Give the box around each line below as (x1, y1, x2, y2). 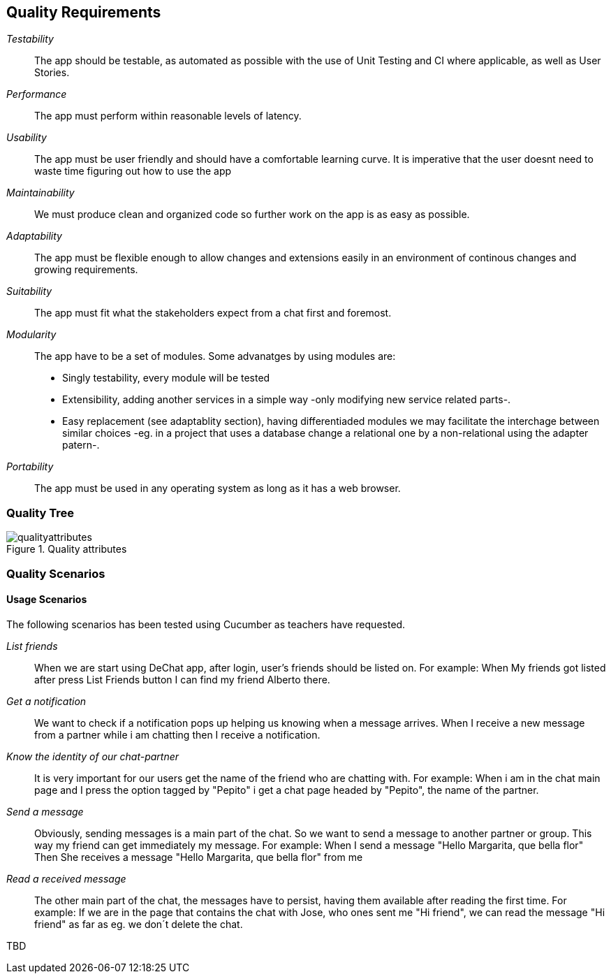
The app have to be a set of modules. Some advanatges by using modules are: (34, 350, 396, 363)
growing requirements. (34, 263, 138, 276)
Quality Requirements (6, 3, 161, 21)
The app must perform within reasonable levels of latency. (34, 110, 302, 122)
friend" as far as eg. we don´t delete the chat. (34, 918, 243, 930)
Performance (6, 88, 67, 101)
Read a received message (6, 872, 126, 885)
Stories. (34, 66, 70, 79)
